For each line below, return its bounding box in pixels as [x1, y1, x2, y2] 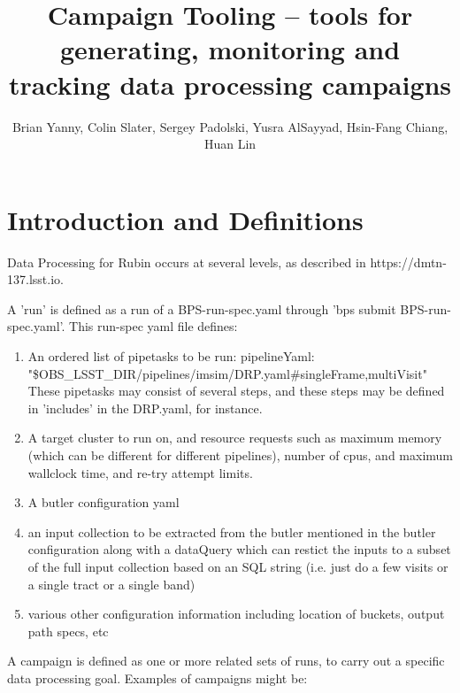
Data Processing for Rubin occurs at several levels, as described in [7, 252, 366, 271]
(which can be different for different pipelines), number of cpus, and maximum [27, 445, 454, 464]
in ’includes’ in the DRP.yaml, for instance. [27, 398, 263, 417]
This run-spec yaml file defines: [69, 317, 238, 335]
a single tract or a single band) [27, 574, 195, 593]
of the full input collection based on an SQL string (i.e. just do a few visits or [27, 557, 448, 575]
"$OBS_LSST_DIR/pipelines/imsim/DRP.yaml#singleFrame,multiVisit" [27, 364, 427, 382]
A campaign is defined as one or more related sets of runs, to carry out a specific [7, 651, 445, 670]
